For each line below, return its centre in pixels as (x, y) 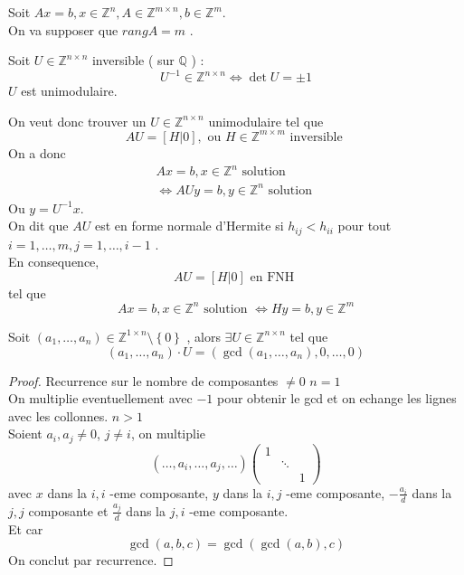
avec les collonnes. (58, 415)
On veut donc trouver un (77, 121)
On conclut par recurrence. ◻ (91, 560)
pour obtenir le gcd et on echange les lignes (336, 398)
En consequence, (54, 262)
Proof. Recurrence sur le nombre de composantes (143, 380)
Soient (25, 434)
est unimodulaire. (69, 91)
